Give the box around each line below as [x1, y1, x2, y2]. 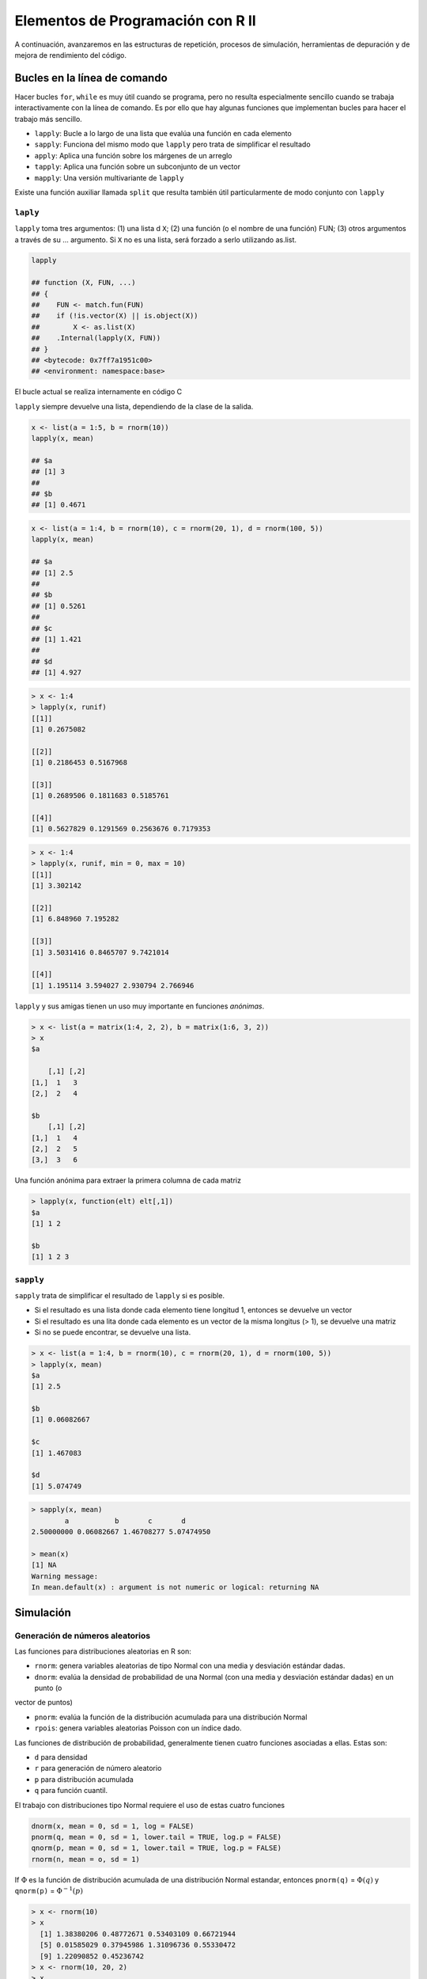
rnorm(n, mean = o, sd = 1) [31, 1855, 140, 1863]
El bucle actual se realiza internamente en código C [14, 387, 182, 397]
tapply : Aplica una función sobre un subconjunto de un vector [34, 162, 241, 172]
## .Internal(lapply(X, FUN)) [31, 333, 161, 343]
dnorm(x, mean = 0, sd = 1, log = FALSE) [31, 1821, 195, 1830]
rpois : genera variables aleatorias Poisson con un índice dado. [34, 1723, 242, 1733]
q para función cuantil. [34, 1786, 108, 1795]
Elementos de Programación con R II [14, 12, 256, 29]
